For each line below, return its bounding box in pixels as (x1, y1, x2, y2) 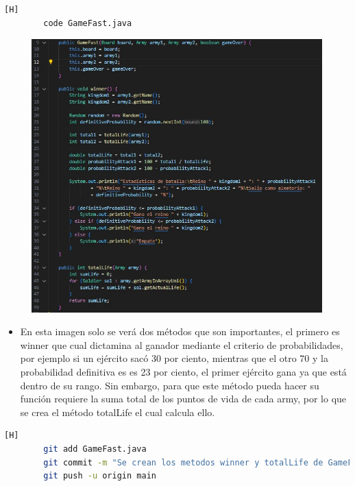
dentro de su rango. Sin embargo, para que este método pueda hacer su (20, 378, 319, 392)
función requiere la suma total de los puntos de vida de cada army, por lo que (20, 391, 347, 406)
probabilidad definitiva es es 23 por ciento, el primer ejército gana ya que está (20, 364, 347, 378)
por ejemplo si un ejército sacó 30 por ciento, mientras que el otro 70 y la (20, 351, 328, 365)
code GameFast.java (43, 18, 132, 28)
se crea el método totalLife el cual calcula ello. (20, 404, 215, 419)
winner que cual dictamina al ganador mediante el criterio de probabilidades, (20, 337, 343, 352)
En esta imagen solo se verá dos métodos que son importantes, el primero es (20, 324, 340, 339)
